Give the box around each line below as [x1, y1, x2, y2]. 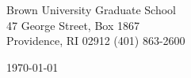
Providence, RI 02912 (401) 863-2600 [6, 32, 185, 49]
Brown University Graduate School [6, 2, 177, 17]
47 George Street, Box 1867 [6, 17, 139, 33]
